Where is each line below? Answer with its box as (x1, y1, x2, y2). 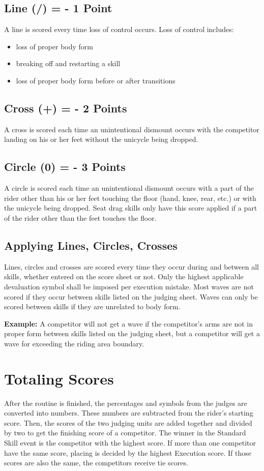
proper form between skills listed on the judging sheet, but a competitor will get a (4, 328, 260, 339)
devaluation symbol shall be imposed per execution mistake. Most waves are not (4, 281, 254, 291)
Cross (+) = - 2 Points (4, 100, 127, 115)
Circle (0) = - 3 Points (4, 159, 126, 174)
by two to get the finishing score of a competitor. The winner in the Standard (4, 427, 246, 438)
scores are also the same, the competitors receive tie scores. (4, 457, 188, 468)
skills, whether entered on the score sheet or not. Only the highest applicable (4, 271, 244, 282)
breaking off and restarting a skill (16, 58, 121, 69)
